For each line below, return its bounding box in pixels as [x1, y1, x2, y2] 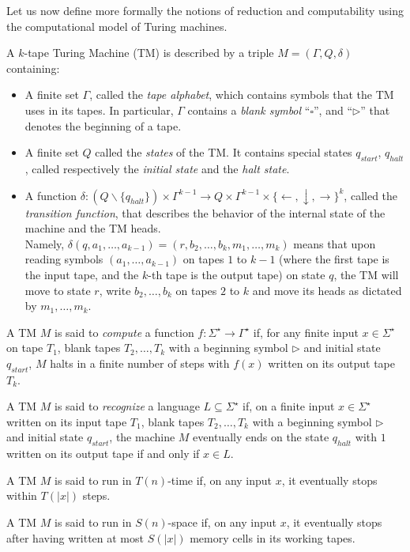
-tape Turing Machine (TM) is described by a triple [24, 44, 274, 61]
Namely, [24, 235, 65, 251]
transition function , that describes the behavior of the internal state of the [24, 204, 386, 221]
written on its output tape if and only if [6, 445, 200, 462]
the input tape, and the [24, 266, 139, 282]
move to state [24, 282, 91, 298]
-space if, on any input [167, 514, 276, 531]
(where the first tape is [279, 251, 389, 267]
